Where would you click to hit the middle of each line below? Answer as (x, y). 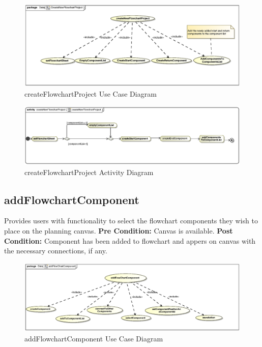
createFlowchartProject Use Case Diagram (91, 93)
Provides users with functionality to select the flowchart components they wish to (131, 221)
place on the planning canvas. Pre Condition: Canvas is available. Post (119, 230)
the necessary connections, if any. (56, 251)
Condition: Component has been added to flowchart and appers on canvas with (130, 240)
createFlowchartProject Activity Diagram (89, 172)
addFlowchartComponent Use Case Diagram (94, 338)
